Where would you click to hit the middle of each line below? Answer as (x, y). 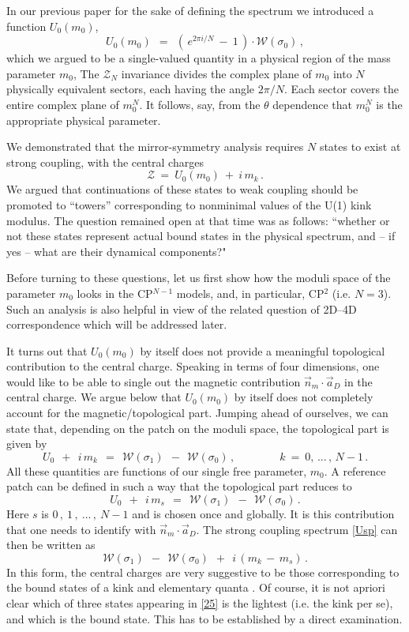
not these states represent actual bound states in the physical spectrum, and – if (201, 236)
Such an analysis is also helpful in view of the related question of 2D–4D (182, 308)
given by (27, 444)
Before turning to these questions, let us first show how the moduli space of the (199, 278)
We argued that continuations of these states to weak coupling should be (182, 189)
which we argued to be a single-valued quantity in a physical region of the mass (199, 58)
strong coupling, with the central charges (105, 162)
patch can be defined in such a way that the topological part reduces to (179, 486)
